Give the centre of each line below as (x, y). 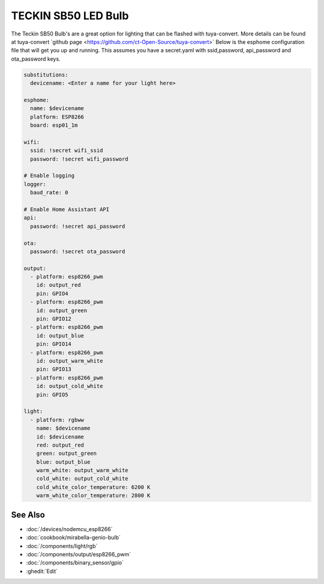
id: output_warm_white (70, 361)
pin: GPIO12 (54, 319)
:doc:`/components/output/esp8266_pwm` (79, 554)
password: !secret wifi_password (79, 159)
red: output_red (60, 445)
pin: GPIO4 (52, 294)
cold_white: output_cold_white (82, 479)
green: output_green (67, 453)
